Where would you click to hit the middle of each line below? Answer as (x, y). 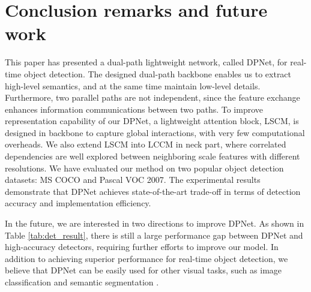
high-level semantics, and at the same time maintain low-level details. (133, 85)
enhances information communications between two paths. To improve (134, 109)
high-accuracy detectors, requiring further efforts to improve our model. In (142, 247)
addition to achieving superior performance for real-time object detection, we (146, 258)
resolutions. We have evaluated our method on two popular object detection (144, 168)
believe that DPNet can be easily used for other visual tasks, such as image (143, 270)
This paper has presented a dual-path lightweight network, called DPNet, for (146, 62)
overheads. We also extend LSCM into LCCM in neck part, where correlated (146, 144)
